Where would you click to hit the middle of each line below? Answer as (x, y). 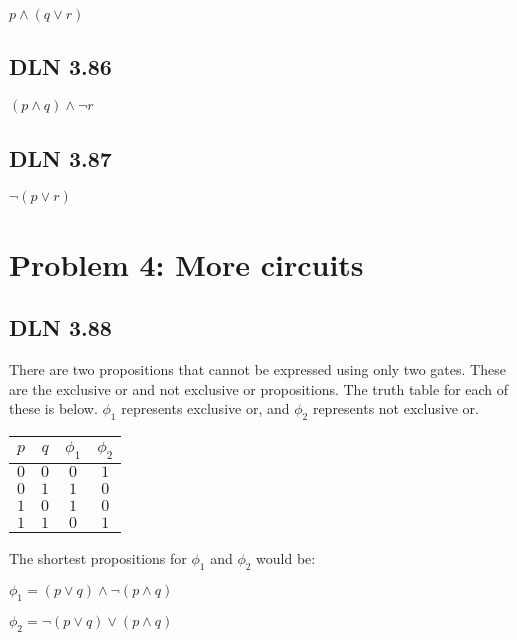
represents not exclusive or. (395, 408)
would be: (286, 558)
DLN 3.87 (60, 157)
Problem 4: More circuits (186, 263)
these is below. (53, 408)
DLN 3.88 (60, 327)
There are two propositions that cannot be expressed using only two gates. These (257, 368)
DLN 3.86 (60, 66)
